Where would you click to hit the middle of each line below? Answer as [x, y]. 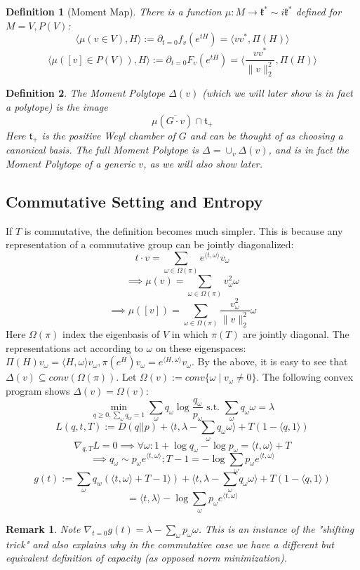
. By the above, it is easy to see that [269, 361]
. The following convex [305, 377]
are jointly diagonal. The [296, 334]
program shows [38, 391]
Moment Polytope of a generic [71, 163]
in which [190, 334]
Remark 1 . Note [43, 528]
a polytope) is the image [57, 107]
